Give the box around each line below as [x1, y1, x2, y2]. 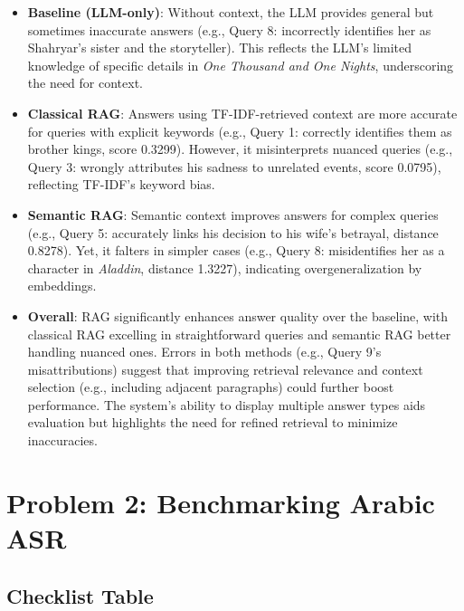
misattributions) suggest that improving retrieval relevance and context [27, 359, 423, 378]
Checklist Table [6, 581, 154, 609]
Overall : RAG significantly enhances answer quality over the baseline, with [27, 306, 448, 325]
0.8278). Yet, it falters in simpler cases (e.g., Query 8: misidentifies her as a [27, 241, 445, 260]
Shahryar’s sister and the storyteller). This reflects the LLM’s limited [27, 38, 412, 57]
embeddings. [27, 276, 97, 295]
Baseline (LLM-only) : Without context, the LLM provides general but [27, 3, 434, 21]
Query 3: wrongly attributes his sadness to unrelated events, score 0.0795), [27, 157, 441, 176]
